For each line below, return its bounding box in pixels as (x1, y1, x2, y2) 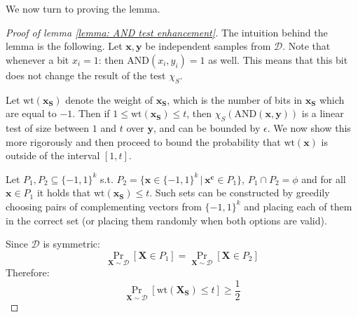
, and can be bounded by (153, 120, 261, 135)
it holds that (36, 185, 91, 200)
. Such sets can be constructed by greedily (149, 185, 330, 200)
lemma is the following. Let (6, 39, 123, 53)
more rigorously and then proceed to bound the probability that (6, 134, 281, 149)
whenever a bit (6, 52, 69, 67)
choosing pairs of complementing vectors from (6, 198, 202, 213)
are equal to (6, 106, 57, 121)
